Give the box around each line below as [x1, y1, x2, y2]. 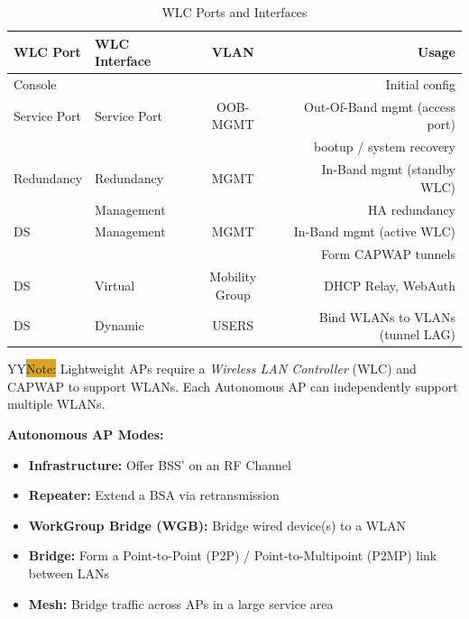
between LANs [28, 564, 110, 582]
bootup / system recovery [314, 137, 455, 156]
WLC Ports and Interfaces [161, 3, 308, 21]
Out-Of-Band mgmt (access [304, 97, 455, 115]
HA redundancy [368, 199, 455, 218]
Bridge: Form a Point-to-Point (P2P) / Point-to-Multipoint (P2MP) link [28, 546, 437, 565]
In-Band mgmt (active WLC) [293, 222, 455, 241]
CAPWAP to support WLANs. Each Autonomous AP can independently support [7, 376, 458, 395]
